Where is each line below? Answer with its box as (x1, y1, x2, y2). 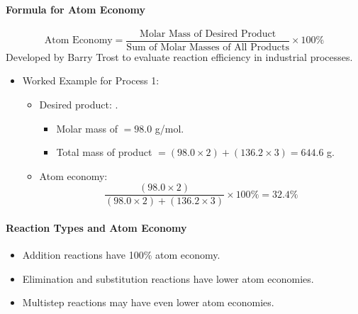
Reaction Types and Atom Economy (6, 220, 187, 235)
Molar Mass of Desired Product (140, 28, 276, 39)
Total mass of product (56, 145, 152, 159)
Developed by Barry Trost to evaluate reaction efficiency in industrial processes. (6, 49, 353, 64)
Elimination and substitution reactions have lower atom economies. (22, 271, 314, 286)
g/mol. (155, 120, 184, 135)
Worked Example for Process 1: (22, 73, 160, 88)
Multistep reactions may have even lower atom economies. (22, 295, 274, 310)
